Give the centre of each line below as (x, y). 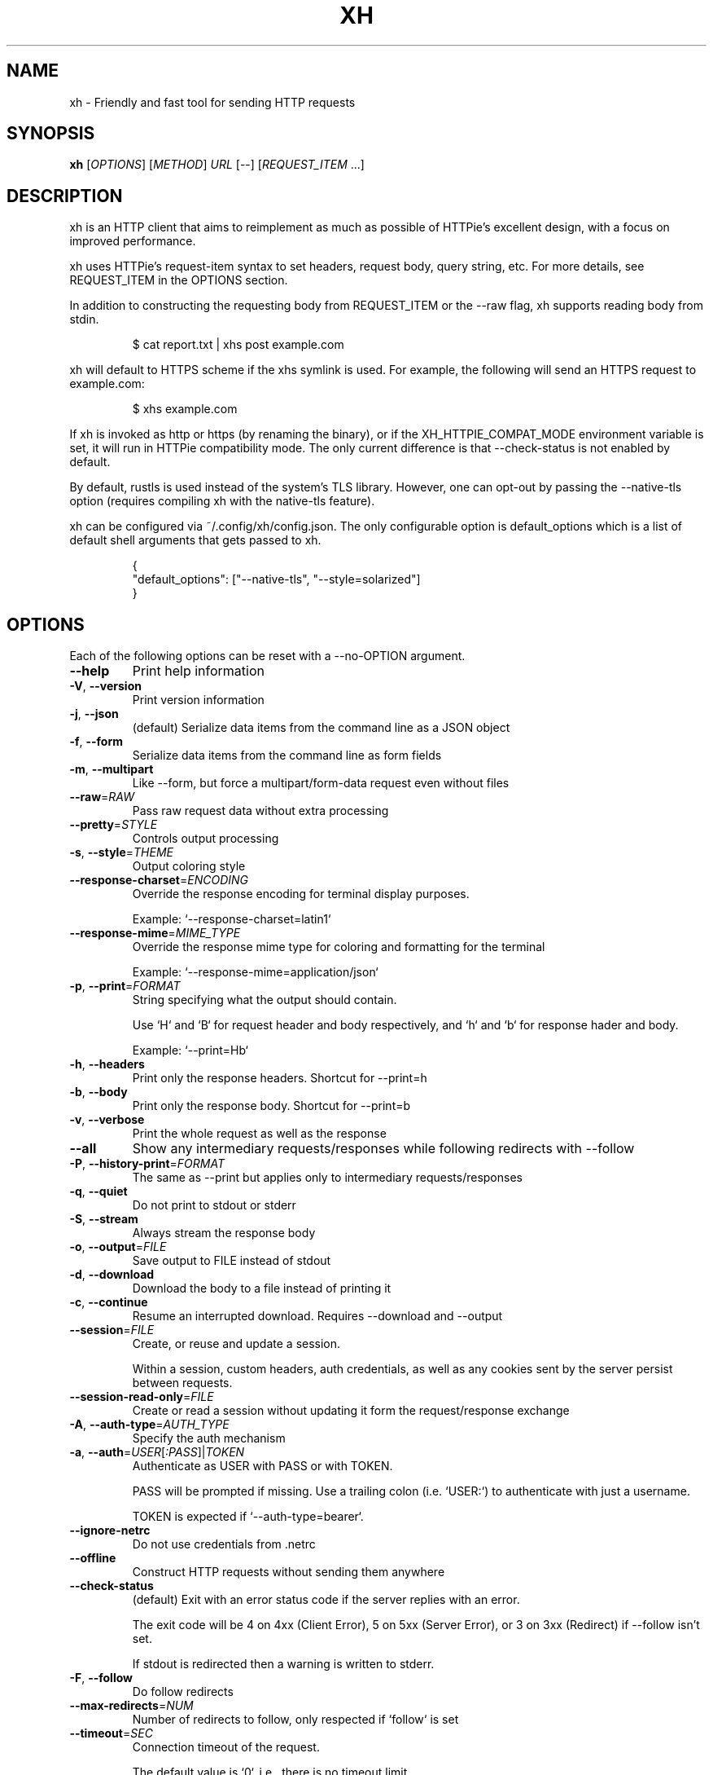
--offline (93, 1558)
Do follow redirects (183, 1692)
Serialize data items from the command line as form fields (287, 755)
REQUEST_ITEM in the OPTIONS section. (179, 280)
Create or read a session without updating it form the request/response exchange (351, 1411)
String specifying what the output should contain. (265, 1000)
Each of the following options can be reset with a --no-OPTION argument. (267, 656)
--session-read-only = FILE (142, 1397)
